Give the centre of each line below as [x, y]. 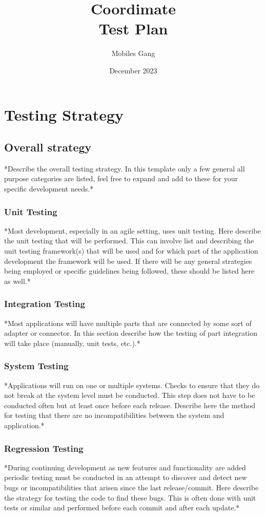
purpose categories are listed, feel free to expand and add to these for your [121, 178]
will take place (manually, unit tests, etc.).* [72, 343]
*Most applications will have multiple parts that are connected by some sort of [128, 323]
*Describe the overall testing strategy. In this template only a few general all [125, 168]
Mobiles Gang [133, 53]
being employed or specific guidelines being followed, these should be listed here [129, 271]
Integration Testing [45, 304]
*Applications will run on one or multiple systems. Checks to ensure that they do [132, 385]
